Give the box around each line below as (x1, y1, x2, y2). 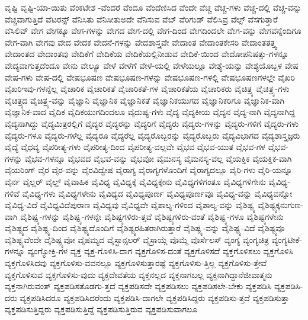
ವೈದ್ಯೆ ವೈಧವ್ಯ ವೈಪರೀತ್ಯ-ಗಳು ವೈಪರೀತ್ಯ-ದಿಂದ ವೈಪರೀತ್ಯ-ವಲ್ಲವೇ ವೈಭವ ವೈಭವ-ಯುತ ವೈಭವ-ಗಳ (5, 140, 265, 153)
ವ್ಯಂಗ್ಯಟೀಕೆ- (271, 233, 302, 245)
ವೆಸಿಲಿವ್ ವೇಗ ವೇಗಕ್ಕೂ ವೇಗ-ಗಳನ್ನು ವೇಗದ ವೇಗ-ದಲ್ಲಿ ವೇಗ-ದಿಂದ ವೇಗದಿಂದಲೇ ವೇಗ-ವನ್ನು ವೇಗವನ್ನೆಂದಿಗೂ (5, 24, 301, 37)
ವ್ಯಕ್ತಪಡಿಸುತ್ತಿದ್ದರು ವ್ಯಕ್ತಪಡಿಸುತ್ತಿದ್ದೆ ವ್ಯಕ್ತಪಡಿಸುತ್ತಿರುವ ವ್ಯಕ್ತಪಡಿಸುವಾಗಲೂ (5, 303, 198, 315)
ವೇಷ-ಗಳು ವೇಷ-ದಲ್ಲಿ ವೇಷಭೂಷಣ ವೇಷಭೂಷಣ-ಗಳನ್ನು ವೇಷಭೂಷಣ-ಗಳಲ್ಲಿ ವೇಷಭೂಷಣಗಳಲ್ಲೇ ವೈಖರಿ (5, 71, 295, 83)
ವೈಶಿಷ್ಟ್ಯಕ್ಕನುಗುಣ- (258, 199, 303, 211)
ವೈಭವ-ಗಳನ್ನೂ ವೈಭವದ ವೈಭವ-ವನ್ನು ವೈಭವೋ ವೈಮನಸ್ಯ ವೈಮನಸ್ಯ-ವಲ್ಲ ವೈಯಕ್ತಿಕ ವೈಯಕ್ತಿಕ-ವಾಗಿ (24, 152, 292, 164)
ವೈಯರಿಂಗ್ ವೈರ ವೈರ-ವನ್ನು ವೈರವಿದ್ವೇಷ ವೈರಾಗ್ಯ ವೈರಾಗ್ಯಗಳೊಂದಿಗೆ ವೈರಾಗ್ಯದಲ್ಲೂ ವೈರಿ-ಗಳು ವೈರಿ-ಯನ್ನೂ (5, 164, 293, 176)
